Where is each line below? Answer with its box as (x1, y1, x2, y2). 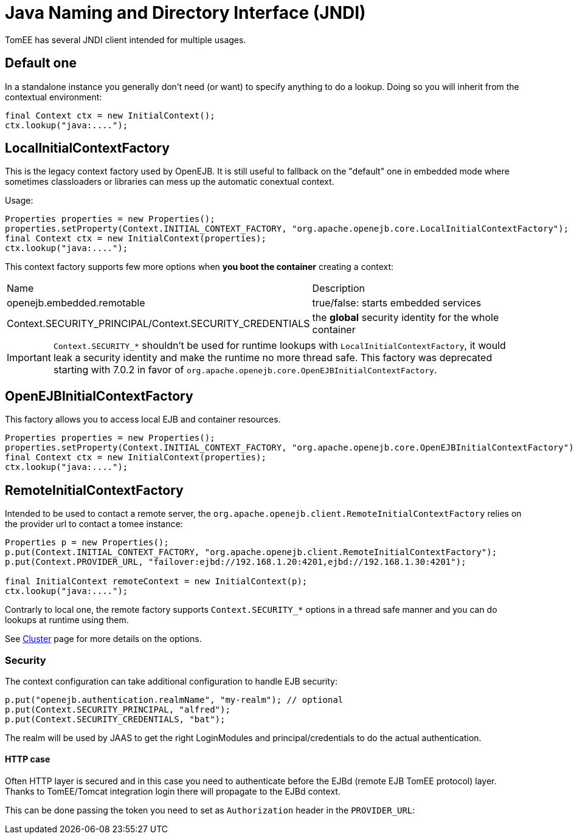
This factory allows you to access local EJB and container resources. (5, 414, 281, 425)
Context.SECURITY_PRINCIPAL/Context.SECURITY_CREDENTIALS (7, 317, 310, 330)
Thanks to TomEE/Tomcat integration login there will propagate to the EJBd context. (5, 786, 341, 797)
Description (312, 282, 365, 295)
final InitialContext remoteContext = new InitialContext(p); (5, 576, 308, 587)
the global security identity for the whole (312, 311, 499, 324)
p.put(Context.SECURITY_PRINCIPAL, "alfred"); (5, 704, 230, 714)
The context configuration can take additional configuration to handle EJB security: (5, 675, 337, 686)
